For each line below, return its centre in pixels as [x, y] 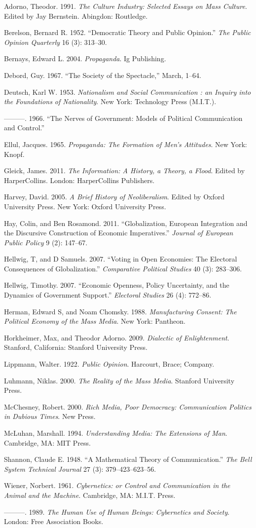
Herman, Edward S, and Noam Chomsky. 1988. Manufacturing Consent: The [120, 311]
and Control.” [24, 128]
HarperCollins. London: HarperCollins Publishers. [79, 180]
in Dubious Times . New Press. [50, 416]
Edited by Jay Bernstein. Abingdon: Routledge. [76, 16]
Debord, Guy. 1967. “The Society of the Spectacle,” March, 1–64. [103, 75]
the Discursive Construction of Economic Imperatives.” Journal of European [119, 233]
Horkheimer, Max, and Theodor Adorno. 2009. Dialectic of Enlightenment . [117, 337]
